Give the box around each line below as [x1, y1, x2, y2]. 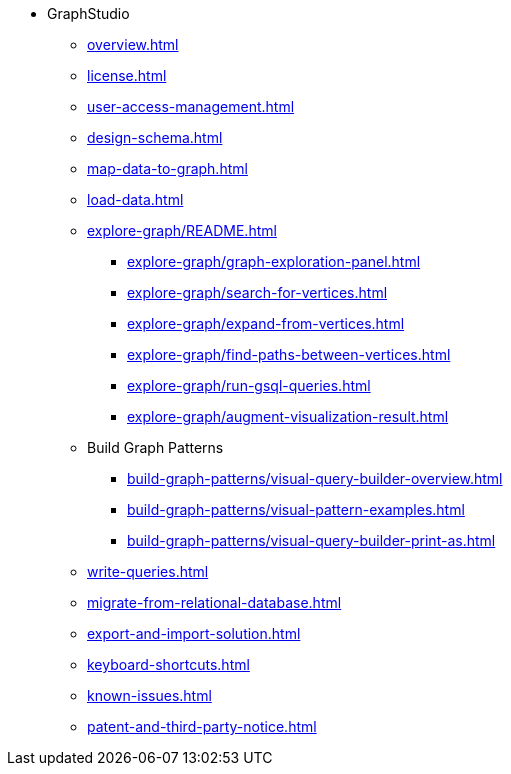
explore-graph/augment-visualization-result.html [127, 408, 449, 425]
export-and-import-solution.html [87, 625, 301, 642]
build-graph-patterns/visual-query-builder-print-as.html [127, 532, 496, 549]
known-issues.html [87, 687, 212, 704]
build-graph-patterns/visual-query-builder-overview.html [127, 470, 503, 487]
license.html [87, 67, 167, 84]
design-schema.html [87, 129, 223, 146]
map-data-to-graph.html [87, 160, 248, 177]
